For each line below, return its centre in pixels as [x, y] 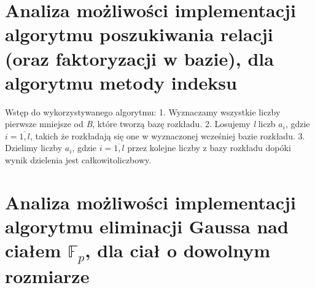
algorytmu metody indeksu [121, 82]
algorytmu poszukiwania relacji [139, 34]
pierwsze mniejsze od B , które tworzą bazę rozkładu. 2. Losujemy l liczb [140, 124]
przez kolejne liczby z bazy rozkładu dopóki [209, 148]
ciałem [33, 250]
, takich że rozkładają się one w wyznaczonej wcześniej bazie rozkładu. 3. [167, 135]
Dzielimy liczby [34, 148]
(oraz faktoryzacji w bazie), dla [139, 58]
